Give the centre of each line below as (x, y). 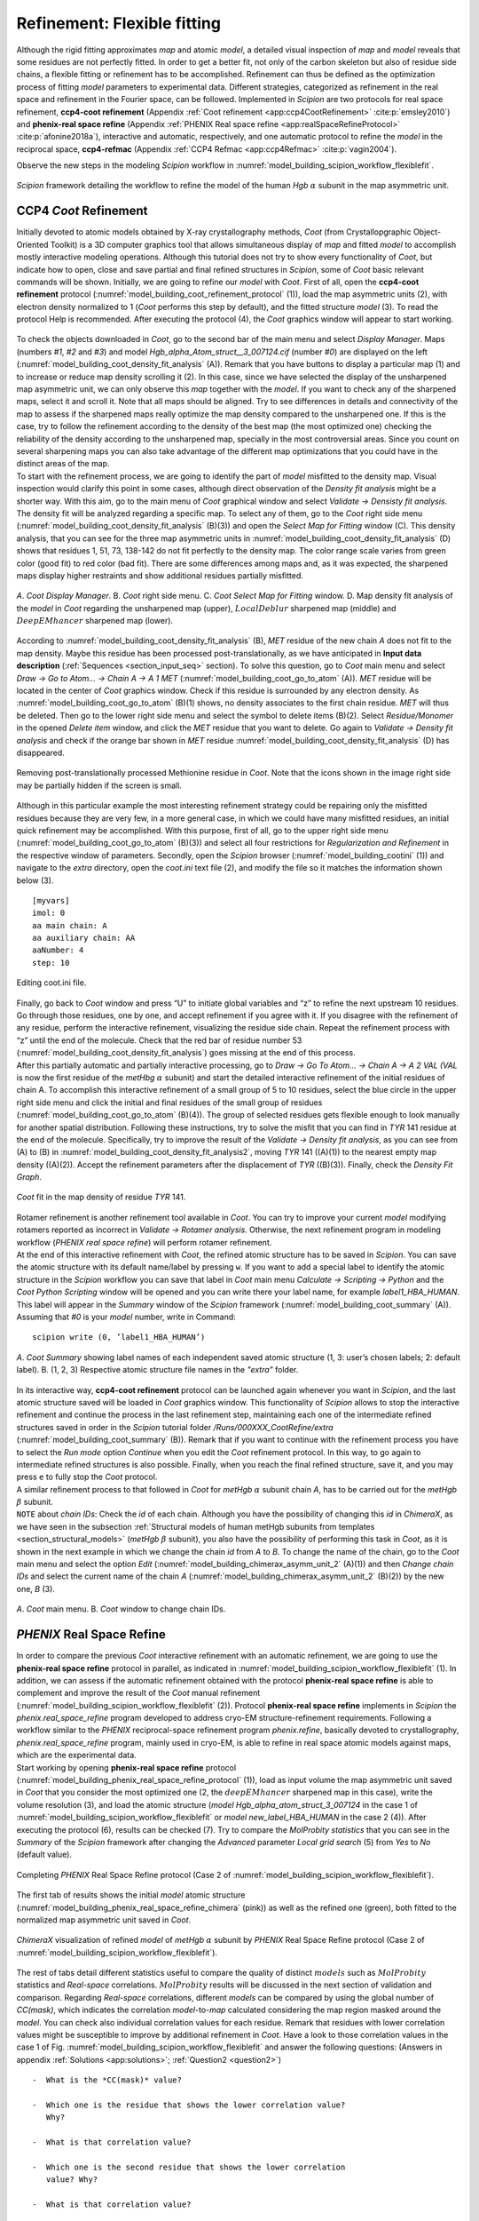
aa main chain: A (70, 925)
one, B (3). (35, 1588)
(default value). (44, 1855)
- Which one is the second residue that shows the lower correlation (189, 2167)
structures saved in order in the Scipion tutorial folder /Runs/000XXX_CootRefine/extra (175, 1427)
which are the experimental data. (76, 1755)
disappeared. (41, 752)
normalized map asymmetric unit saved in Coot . (104, 1920)
